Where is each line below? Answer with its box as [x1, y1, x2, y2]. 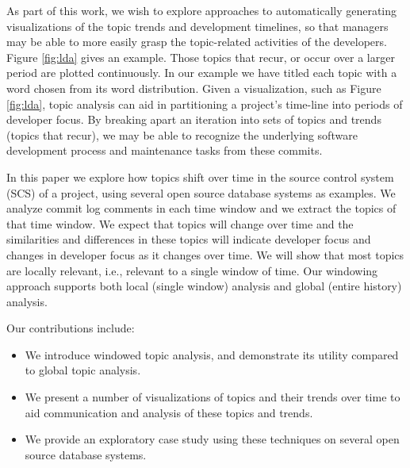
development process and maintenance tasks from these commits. [6, 142, 323, 159]
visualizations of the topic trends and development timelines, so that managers [6, 17, 389, 34]
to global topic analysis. [25, 362, 141, 378]
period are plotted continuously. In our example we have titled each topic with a [6, 64, 397, 81]
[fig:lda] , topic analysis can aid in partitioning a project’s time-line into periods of [6, 95, 403, 112]
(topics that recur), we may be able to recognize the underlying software [6, 126, 358, 143]
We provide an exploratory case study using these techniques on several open [25, 431, 400, 447]
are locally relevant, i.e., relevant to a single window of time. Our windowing [6, 262, 378, 278]
